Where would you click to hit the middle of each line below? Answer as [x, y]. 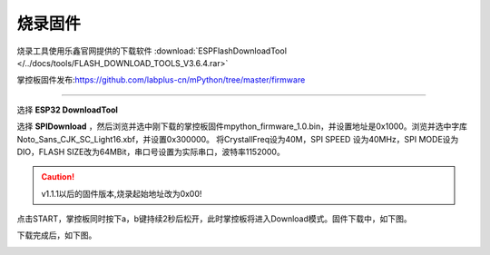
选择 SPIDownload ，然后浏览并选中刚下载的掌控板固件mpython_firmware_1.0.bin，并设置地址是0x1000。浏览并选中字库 [242, 126]
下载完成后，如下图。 [57, 235]
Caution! [58, 177]
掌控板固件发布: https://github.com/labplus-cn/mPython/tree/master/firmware [161, 80]
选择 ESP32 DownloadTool [67, 110]
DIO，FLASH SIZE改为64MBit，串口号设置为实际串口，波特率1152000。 [151, 152]
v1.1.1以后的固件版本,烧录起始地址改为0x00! [122, 193]
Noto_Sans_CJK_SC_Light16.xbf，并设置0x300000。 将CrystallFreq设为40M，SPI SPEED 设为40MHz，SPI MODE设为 [238, 139]
